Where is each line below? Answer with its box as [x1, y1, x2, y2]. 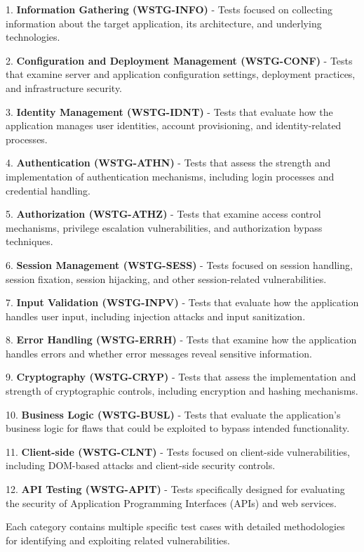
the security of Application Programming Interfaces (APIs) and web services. [6, 495, 337, 510]
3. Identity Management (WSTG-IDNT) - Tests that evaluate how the [6, 104, 333, 119]
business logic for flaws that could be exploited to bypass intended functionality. [6, 421, 350, 435]
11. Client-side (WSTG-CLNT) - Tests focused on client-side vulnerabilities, [6, 444, 350, 459]
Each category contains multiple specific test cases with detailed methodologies [6, 519, 345, 534]
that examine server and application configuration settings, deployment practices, [6, 67, 356, 81]
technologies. [6, 29, 60, 44]
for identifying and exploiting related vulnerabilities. [6, 532, 230, 547]
